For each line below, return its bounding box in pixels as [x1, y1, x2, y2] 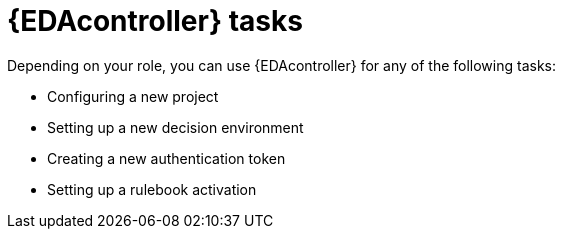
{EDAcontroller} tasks [7, 4, 303, 38]
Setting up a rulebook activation [47, 180, 257, 198]
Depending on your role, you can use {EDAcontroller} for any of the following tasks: [7, 56, 557, 74]
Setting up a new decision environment [47, 118, 304, 136]
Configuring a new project [47, 87, 219, 105]
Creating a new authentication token [47, 149, 286, 167]
